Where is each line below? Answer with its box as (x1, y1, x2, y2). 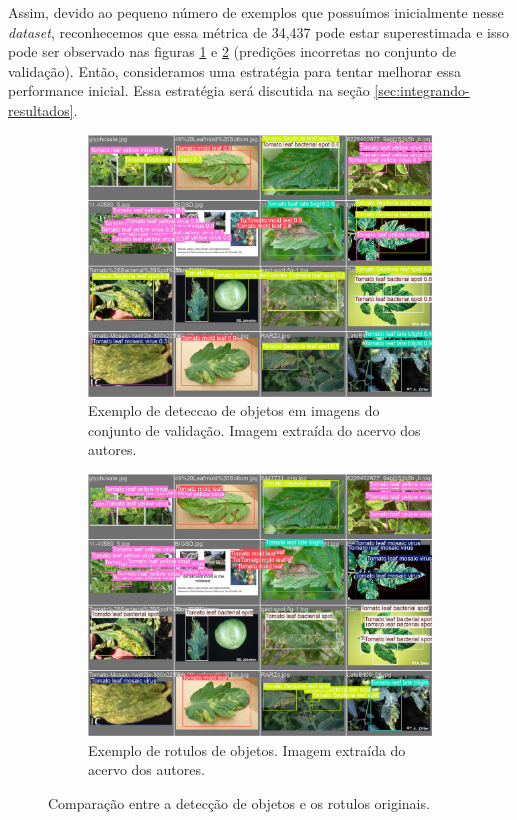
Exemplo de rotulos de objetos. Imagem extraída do (88, 739, 406, 760)
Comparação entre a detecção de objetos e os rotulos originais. (48, 792, 430, 813)
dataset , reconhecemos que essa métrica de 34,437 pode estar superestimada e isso (8, 21, 509, 42)
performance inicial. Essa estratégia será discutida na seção (8, 80, 370, 101)
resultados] (8, 99, 74, 120)
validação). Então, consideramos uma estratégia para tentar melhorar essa (8, 60, 462, 81)
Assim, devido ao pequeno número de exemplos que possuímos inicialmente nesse (8, 2, 504, 22)
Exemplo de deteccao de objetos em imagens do (88, 400, 380, 421)
